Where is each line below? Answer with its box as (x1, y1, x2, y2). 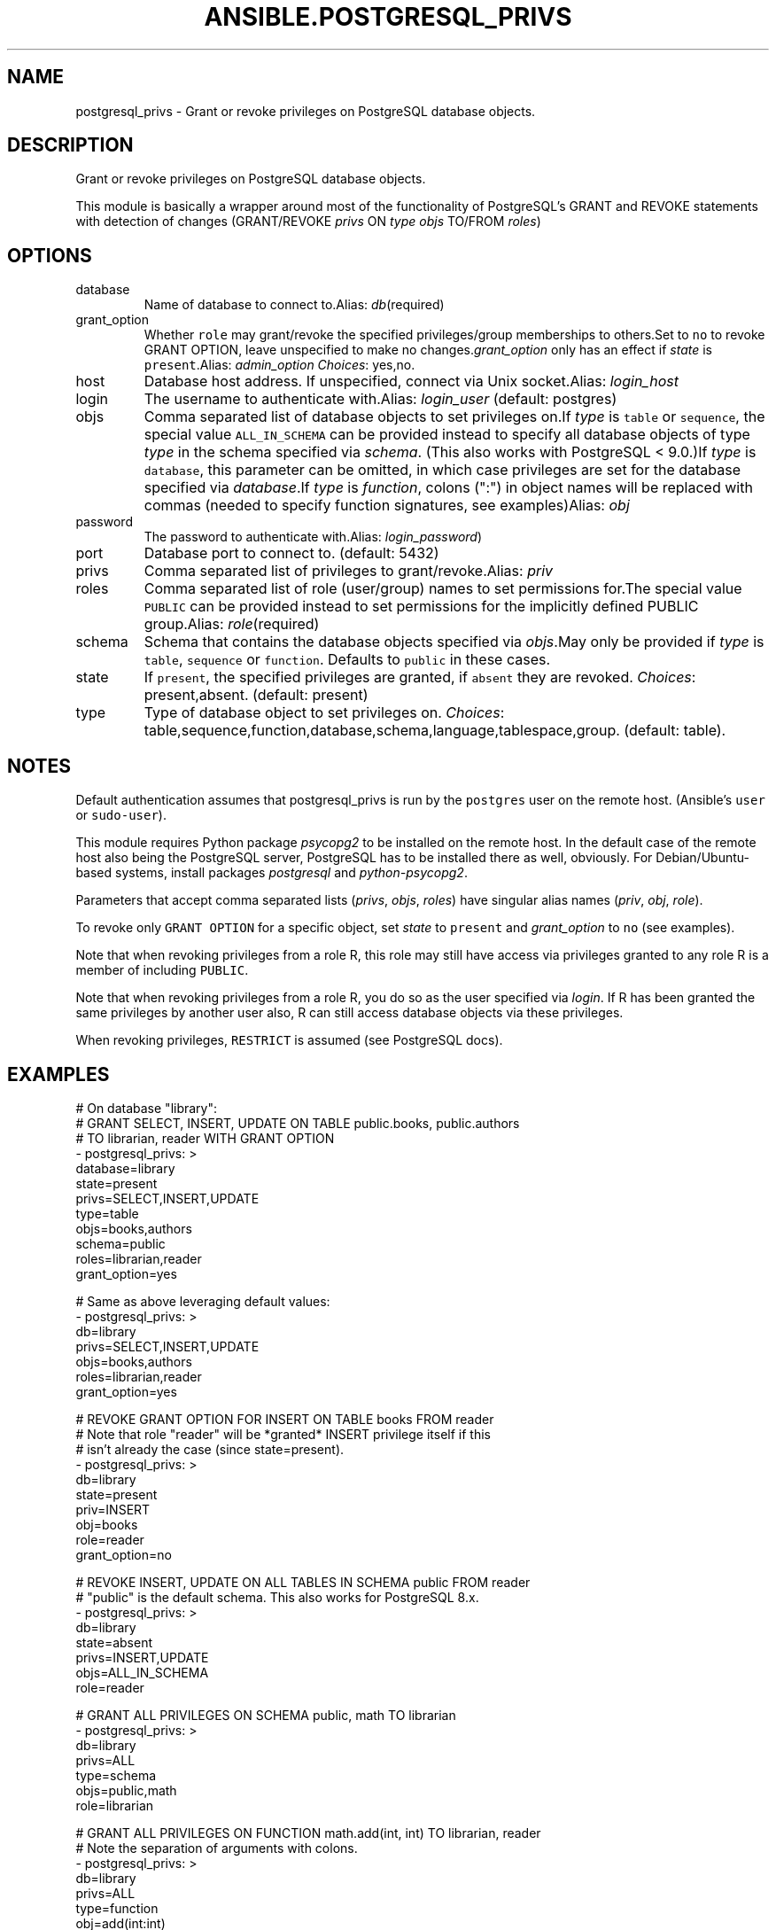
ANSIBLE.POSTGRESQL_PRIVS (204, 2, 572, 32)
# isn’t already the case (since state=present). (75, 1441, 345, 1457)
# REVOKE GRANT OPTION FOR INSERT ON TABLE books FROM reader (75, 1411, 494, 1427)
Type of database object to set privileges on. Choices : (144, 704, 505, 722)
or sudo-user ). (75, 807, 167, 823)
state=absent (75, 1634, 152, 1650)
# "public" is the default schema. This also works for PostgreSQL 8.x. (75, 1589, 479, 1605)
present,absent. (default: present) (144, 686, 369, 704)
